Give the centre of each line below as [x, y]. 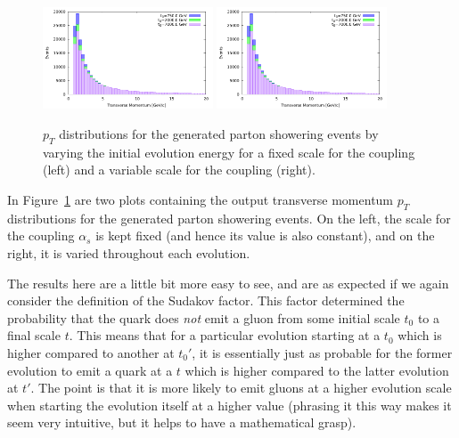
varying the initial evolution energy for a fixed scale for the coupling [229, 152]
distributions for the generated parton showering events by [219, 134]
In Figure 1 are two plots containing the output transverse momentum [201, 200]
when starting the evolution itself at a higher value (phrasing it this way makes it [229, 405]
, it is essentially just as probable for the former [322, 353]
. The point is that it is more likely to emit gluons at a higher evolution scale [241, 388]
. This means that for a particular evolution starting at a [225, 335]
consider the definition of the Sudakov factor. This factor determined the [206, 300]
